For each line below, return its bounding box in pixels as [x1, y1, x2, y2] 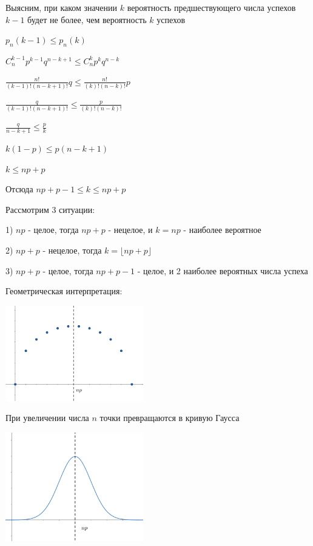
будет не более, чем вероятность [27, 13, 147, 25]
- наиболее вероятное [183, 223, 261, 236]
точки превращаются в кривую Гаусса [99, 411, 240, 424]
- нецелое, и [108, 223, 153, 236]
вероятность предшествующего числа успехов [127, 1, 296, 13]
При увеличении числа [5, 411, 89, 424]
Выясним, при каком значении [5, 1, 117, 13]
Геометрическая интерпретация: [5, 285, 123, 297]
